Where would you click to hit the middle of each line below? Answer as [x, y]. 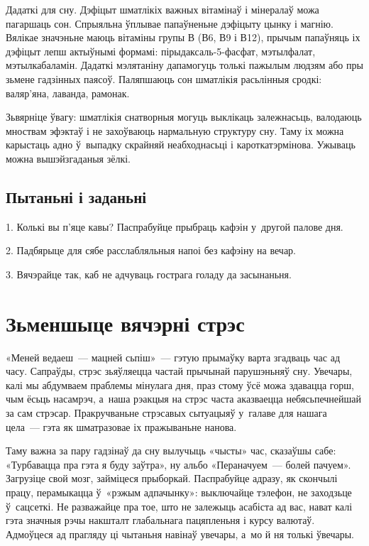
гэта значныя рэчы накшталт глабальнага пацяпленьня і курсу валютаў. [160, 520]
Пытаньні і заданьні [76, 196]
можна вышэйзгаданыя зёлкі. [68, 158]
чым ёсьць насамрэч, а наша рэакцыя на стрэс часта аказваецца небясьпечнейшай [183, 399]
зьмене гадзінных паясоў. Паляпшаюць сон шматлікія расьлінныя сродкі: [164, 78]
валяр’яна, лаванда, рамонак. [68, 93]
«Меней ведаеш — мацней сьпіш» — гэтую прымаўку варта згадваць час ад [173, 357]
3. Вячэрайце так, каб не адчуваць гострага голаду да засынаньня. [149, 274]
